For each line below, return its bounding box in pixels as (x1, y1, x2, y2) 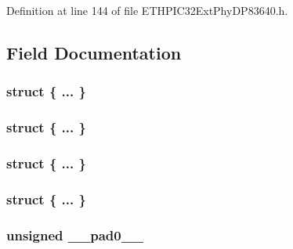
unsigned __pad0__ (6, 225, 144, 244)
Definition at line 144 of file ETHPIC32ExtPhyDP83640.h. (6, 2, 288, 18)
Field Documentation (6, 40, 182, 64)
